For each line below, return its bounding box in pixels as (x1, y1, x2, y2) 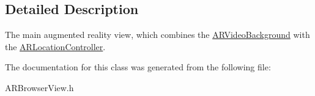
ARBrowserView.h (5, 81, 74, 94)
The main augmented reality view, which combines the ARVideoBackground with (5, 28, 310, 41)
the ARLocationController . (5, 40, 106, 53)
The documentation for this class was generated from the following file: (5, 61, 271, 73)
